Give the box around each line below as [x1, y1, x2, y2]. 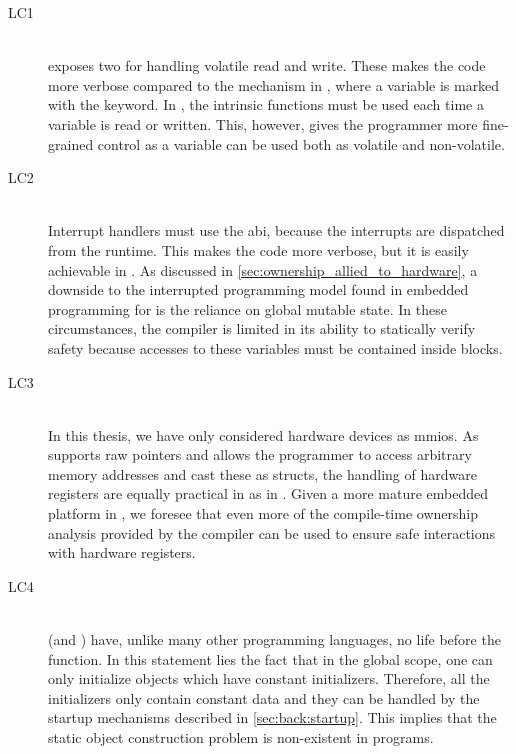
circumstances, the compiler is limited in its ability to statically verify [48, 318, 476, 339]
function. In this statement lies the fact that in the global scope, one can [48, 648, 493, 669]
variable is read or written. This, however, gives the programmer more [48, 113, 478, 134]
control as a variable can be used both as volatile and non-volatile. [97, 133, 505, 154]
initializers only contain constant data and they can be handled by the [48, 687, 480, 708]
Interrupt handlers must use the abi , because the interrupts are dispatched [48, 220, 505, 241]
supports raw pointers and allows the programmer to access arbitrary [48, 444, 472, 465]
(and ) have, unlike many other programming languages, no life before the [48, 629, 501, 650]
